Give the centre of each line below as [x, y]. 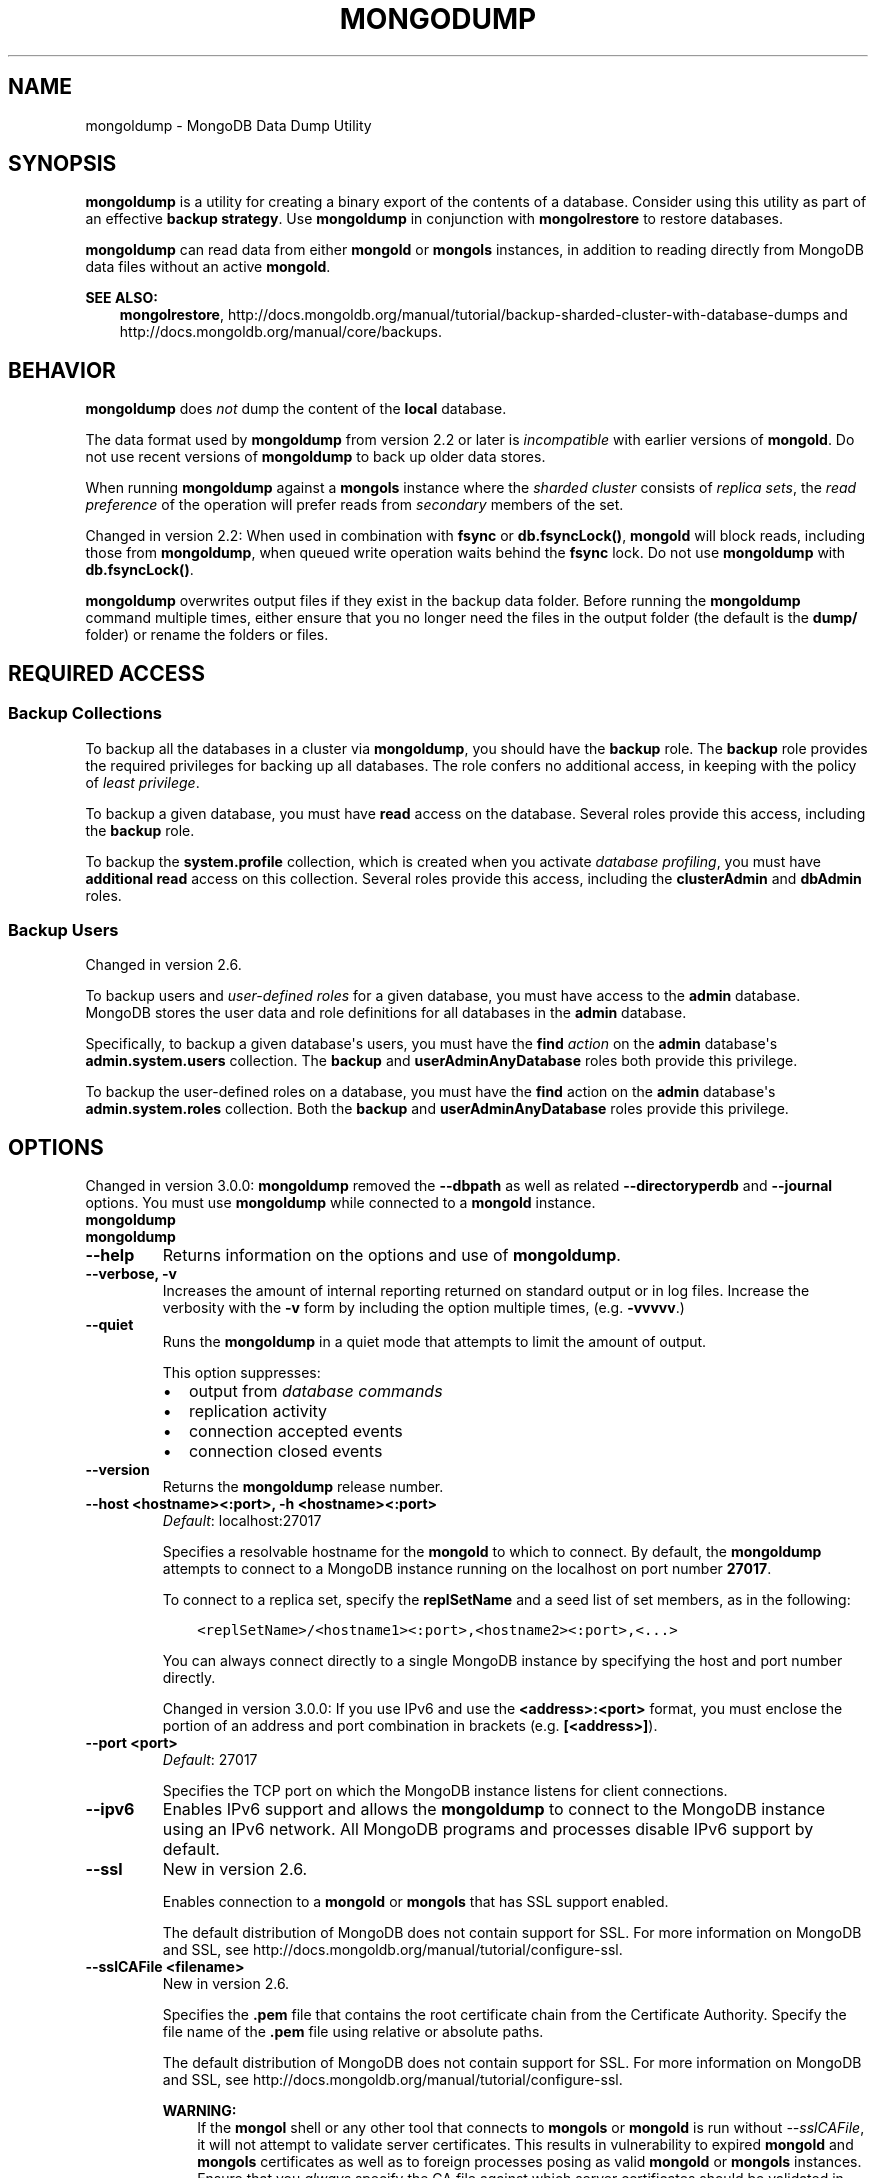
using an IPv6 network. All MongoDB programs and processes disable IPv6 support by [488, 1829]
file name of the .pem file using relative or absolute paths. [353, 2032]
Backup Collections [85, 713]
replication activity [258, 1411]
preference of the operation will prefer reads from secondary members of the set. [354, 505]
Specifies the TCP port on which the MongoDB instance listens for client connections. [445, 1791]
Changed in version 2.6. [163, 965]
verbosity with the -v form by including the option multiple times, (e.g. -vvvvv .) [423, 1308]
